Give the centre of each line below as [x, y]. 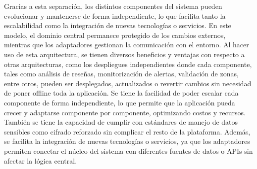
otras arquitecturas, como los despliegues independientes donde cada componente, [128, 64]
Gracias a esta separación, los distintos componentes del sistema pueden [113, 6]
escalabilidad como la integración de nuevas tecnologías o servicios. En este [118, 25]
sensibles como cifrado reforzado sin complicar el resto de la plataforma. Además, [127, 131]
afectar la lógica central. [41, 160]
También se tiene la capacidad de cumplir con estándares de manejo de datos [121, 122]
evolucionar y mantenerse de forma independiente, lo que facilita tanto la [115, 16]
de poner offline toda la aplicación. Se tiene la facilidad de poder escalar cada [121, 93]
